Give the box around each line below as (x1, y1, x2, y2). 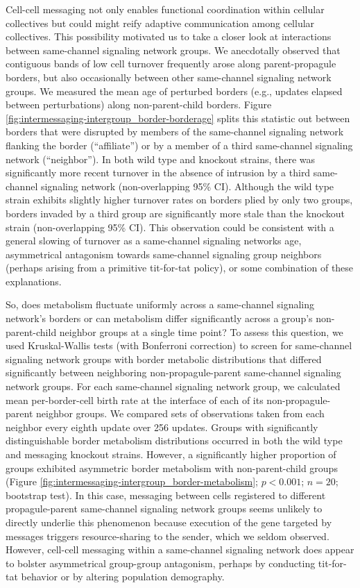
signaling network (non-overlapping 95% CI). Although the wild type (40, 178, 334, 193)
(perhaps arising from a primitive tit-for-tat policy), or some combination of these (6, 260, 354, 275)
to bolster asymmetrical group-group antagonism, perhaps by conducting (6, 555, 316, 570)
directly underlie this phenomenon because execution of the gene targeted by (6, 514, 332, 529)
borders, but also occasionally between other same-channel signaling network (6, 69, 332, 84)
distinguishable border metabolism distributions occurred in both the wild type (6, 433, 343, 448)
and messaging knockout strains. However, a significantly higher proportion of (6, 447, 336, 461)
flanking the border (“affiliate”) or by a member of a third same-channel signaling (6, 137, 353, 152)
